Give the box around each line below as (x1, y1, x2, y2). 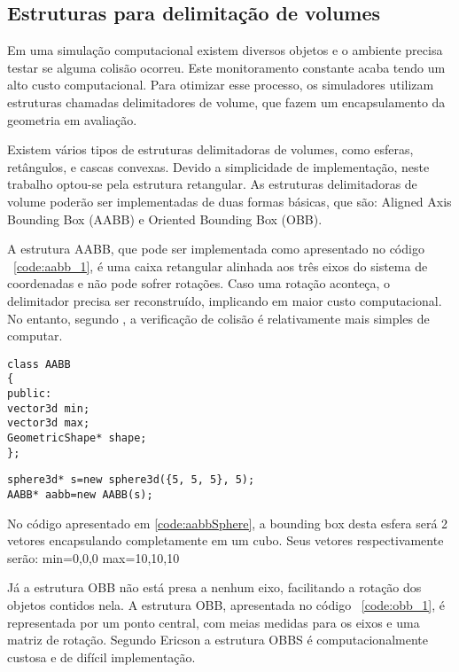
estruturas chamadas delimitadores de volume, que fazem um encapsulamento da (7, 92, 446, 111)
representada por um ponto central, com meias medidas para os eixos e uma (7, 613, 420, 631)
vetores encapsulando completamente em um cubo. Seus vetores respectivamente (7, 531, 444, 550)
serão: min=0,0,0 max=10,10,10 (7, 548, 180, 567)
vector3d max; (7, 417, 90, 430)
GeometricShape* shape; (7, 431, 147, 444)
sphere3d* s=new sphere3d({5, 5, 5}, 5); (7, 473, 255, 487)
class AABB (7, 357, 71, 371)
